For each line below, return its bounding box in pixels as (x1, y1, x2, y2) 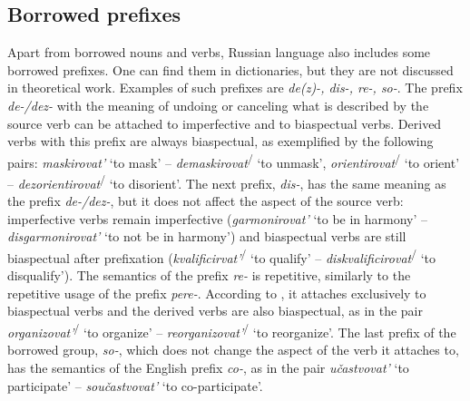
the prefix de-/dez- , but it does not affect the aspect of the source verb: (7, 191, 404, 210)
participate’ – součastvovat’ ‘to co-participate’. (7, 376, 263, 395)
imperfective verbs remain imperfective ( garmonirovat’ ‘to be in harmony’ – (7, 209, 428, 228)
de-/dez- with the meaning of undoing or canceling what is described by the (7, 95, 429, 114)
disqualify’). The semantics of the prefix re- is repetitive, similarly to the (7, 266, 411, 285)
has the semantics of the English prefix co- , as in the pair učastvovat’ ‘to (7, 357, 409, 377)
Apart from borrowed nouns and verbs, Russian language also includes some (7, 43, 431, 62)
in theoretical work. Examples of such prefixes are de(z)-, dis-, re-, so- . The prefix (7, 78, 463, 97)
